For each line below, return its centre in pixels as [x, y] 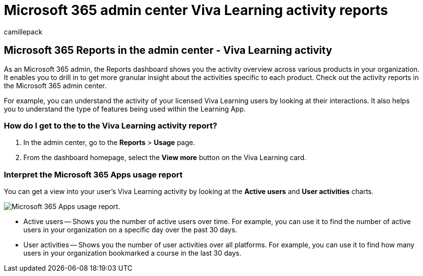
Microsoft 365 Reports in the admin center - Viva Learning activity [168, 50]
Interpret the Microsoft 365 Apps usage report [93, 174]
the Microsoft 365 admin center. [55, 85]
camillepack [23, 32]
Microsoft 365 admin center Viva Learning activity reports [196, 10]
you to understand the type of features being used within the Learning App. [125, 109]
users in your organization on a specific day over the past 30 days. [130, 230]
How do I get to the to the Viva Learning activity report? [111, 125]
